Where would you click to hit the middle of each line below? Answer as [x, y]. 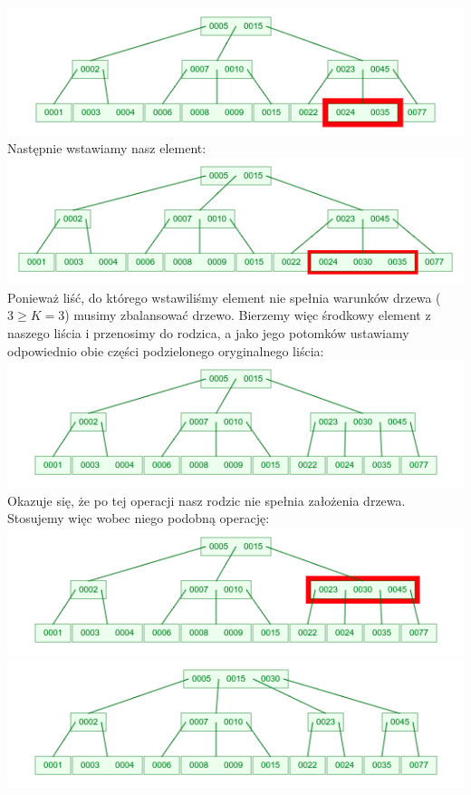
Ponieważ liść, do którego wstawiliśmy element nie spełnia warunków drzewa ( [224, 297]
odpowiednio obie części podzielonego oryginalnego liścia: [166, 350]
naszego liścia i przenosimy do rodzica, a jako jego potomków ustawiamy [208, 332]
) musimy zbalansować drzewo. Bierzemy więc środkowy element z [248, 315]
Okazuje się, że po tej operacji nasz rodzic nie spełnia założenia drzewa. [207, 500]
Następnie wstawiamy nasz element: [107, 147]
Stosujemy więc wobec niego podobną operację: [139, 518]
